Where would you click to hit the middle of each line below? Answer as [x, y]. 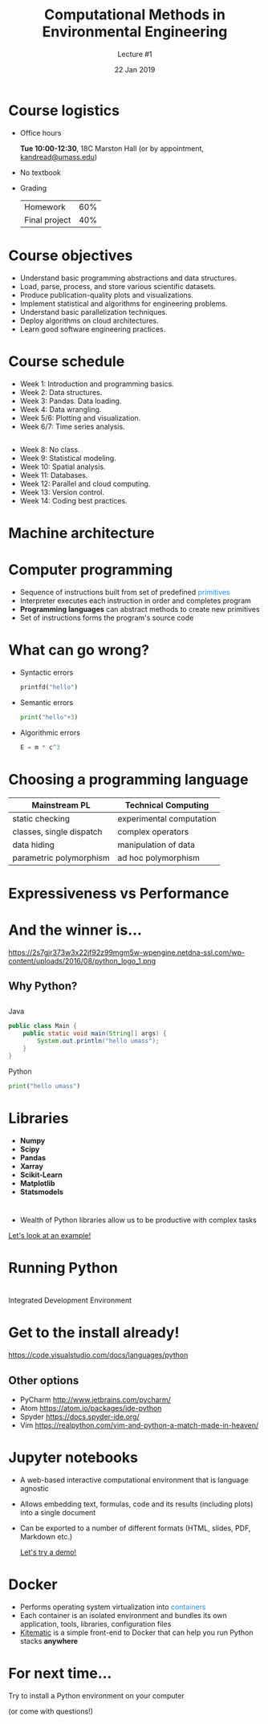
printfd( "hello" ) [49, 687]
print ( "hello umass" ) [45, 1086]
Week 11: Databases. [54, 475]
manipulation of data [156, 845]
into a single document [58, 1512]
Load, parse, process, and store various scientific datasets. [118, 286]
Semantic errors [47, 702]
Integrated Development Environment [70, 1300]
